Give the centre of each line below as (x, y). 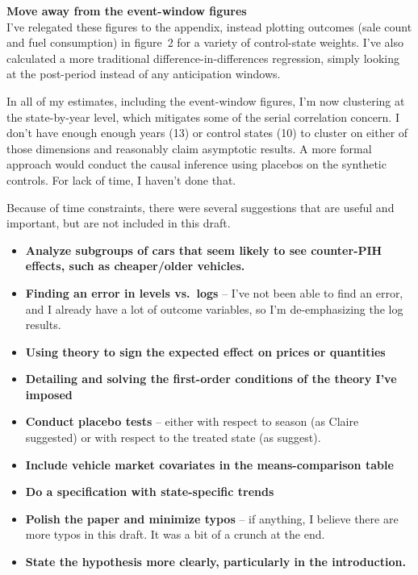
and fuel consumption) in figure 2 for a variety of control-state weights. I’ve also (205, 42)
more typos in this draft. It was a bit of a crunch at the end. (175, 534)
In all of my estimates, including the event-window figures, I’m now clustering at (206, 100)
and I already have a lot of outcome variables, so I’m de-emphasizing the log (214, 308)
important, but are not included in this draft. (119, 223)
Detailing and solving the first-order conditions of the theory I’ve (211, 379)
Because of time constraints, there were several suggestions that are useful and (201, 207)
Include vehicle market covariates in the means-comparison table (209, 464)
